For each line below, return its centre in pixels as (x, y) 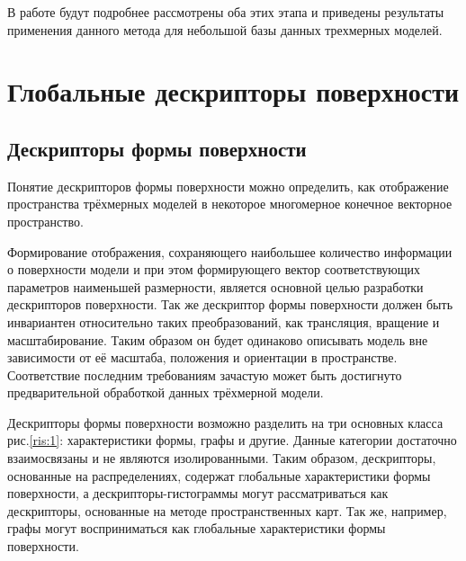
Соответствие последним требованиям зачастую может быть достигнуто (205, 374)
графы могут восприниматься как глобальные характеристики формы (197, 528)
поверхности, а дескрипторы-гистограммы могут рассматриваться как (198, 493)
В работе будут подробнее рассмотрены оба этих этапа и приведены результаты (226, 12)
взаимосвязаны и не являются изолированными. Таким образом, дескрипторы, (222, 458)
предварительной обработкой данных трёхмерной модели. (166, 392)
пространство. (45, 221)
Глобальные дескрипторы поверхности (233, 91)
